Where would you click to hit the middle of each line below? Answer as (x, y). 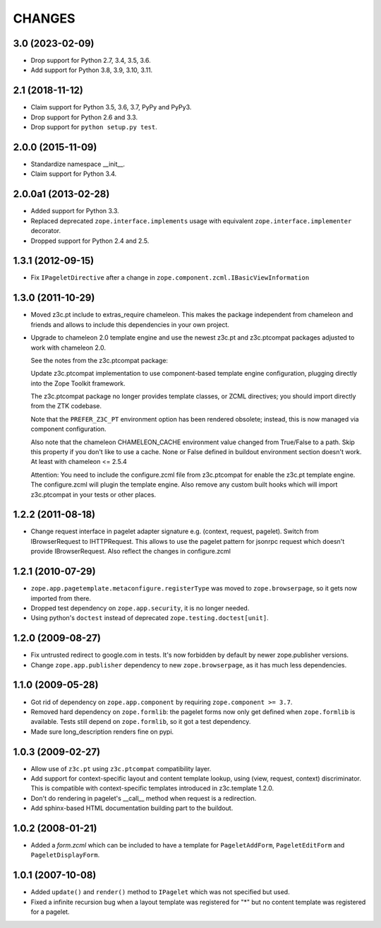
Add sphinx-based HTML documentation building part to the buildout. (132, 808)
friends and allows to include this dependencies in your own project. (130, 324)
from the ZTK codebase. (66, 406)
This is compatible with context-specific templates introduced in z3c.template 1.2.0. (152, 788)
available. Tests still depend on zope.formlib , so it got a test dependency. (141, 722)
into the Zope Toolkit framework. (78, 383)
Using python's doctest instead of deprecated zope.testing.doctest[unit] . (150, 618)
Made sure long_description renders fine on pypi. (102, 732)
